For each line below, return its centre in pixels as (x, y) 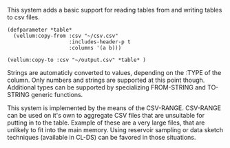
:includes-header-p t (100, 42)
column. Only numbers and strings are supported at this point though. (106, 80)
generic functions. (57, 95)
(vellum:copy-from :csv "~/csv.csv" (66, 36)
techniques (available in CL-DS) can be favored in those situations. (102, 137)
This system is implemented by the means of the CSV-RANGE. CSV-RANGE (114, 108)
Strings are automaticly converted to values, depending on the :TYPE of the (114, 73)
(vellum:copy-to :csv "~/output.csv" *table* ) (77, 60)
